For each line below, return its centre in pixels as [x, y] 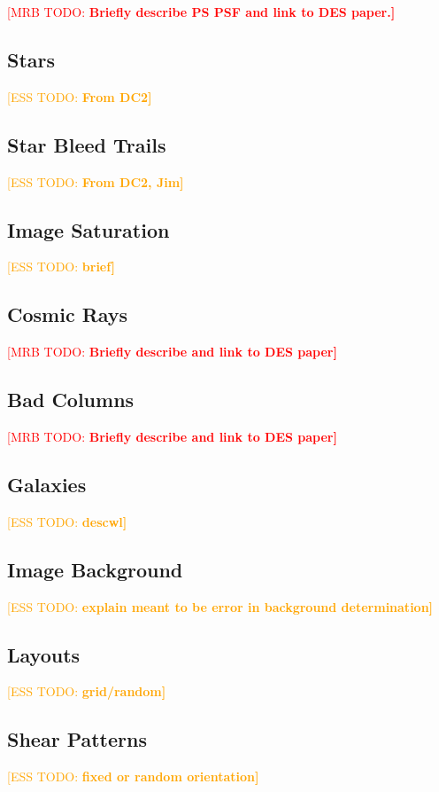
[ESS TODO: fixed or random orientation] [133, 776]
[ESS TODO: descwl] [67, 521]
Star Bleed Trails [87, 144]
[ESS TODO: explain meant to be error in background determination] [220, 606]
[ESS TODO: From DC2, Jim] [96, 181]
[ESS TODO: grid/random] [87, 691]
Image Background [95, 569]
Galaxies [47, 484]
